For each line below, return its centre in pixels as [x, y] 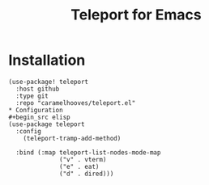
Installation [47, 60]
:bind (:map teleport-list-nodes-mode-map [88, 152]
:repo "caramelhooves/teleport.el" [76, 103]
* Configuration [36, 110]
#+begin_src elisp [39, 117]
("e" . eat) [79, 166]
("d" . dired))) [87, 174]
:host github [38, 89]
